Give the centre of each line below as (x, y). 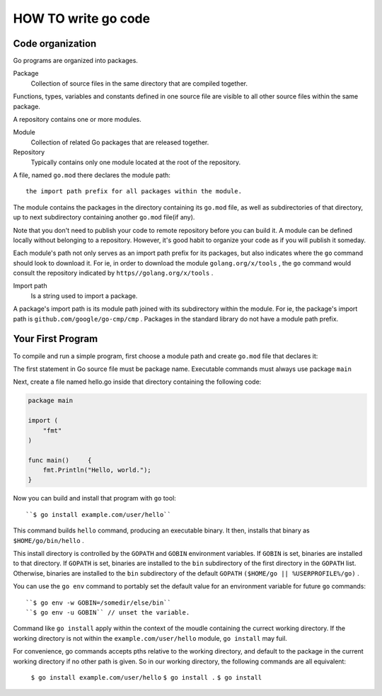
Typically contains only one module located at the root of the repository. (136, 162)
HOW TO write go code (82, 18)
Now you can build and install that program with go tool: (94, 498)
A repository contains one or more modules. (77, 120)
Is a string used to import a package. (84, 296)
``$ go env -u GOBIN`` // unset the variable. (108, 612)
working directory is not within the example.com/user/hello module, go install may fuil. (150, 638)
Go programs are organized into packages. (75, 61)
